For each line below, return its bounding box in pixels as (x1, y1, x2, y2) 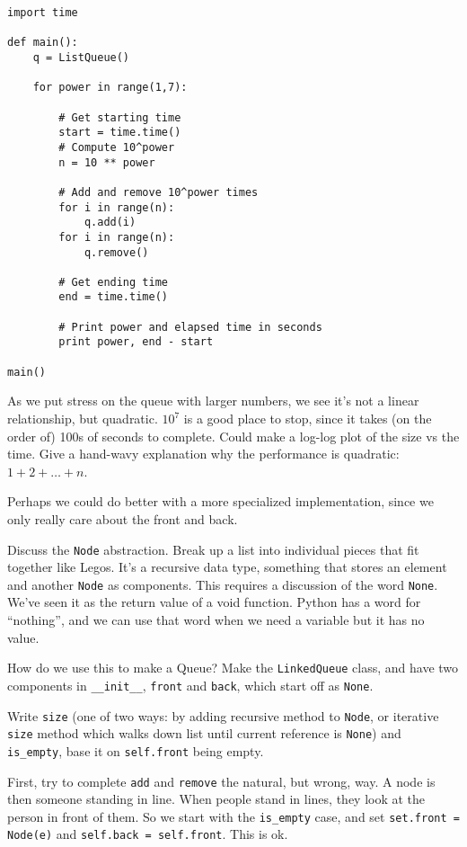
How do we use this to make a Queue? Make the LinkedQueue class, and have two (7, 658, 459, 677)
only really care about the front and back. (7, 509, 238, 528)
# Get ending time (58, 275, 168, 289)
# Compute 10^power (58, 140, 175, 154)
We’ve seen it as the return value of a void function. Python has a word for (7, 593, 421, 611)
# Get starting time (58, 111, 181, 124)
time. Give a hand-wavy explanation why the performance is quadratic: (7, 444, 400, 463)
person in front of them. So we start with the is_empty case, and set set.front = (7, 807, 460, 825)
